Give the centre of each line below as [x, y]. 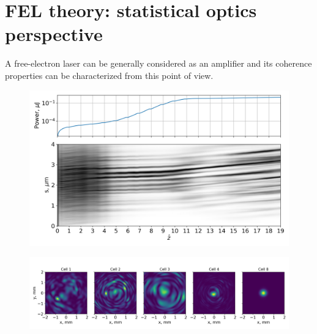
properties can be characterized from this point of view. [109, 75]
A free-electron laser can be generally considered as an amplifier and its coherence [158, 63]
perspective [54, 34]
